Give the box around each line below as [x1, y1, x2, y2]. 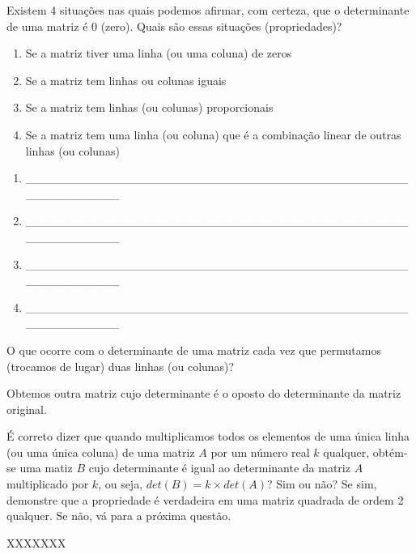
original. [6, 400, 47, 417]
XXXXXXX [6, 534, 66, 551]
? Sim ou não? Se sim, [267, 475, 377, 492]
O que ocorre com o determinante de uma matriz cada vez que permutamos [6, 341, 381, 358]
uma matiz [19, 459, 73, 476]
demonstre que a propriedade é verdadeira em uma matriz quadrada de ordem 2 [6, 491, 404, 508]
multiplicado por [6, 475, 89, 492]
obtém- [372, 443, 408, 460]
